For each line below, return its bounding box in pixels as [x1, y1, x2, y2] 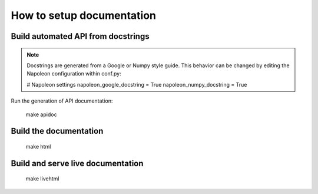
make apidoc [25, 111, 57, 118]
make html [25, 143, 51, 150]
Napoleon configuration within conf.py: [26, 70, 121, 77]
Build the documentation [11, 126, 104, 136]
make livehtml [25, 175, 59, 182]
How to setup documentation [11, 9, 156, 22]
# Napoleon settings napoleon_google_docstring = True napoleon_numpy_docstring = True [26, 81, 247, 88]
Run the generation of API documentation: [11, 97, 113, 104]
